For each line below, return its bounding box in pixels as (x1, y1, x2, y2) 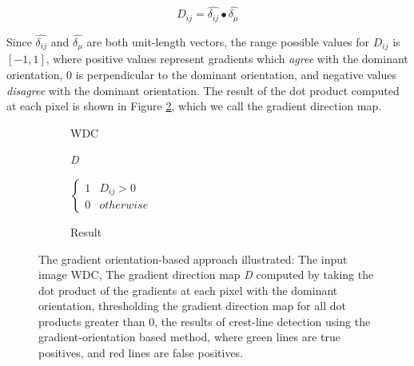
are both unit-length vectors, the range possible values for (86, 33, 370, 50)
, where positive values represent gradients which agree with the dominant (46, 50, 408, 67)
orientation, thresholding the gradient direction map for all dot (38, 297, 346, 314)
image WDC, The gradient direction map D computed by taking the (38, 266, 374, 283)
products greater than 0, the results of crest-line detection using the (38, 312, 371, 329)
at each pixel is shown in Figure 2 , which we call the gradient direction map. (6, 97, 382, 114)
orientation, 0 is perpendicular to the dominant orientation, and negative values (6, 66, 397, 82)
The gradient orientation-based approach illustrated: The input (38, 250, 348, 267)
